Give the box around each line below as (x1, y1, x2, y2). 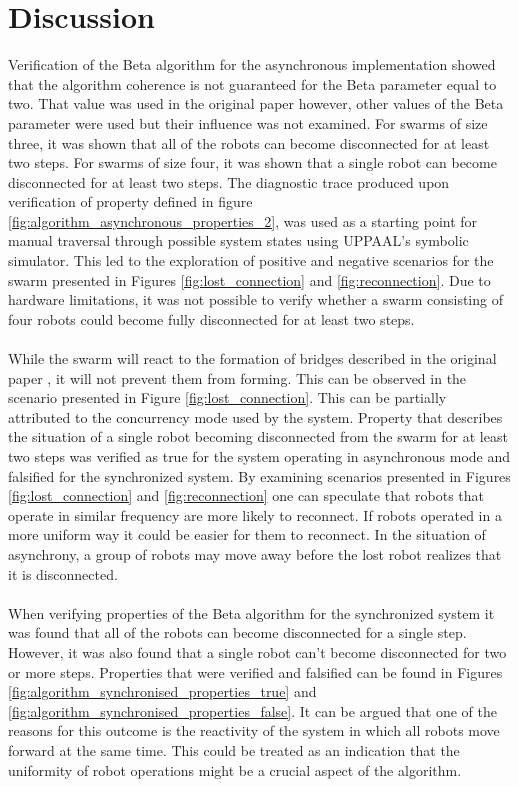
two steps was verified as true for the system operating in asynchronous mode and (8, 446, 511, 466)
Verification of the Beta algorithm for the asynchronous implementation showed (8, 54, 496, 75)
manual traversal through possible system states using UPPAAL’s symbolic (8, 230, 469, 251)
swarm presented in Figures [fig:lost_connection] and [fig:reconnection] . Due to (8, 269, 491, 290)
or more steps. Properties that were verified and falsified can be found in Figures (8, 661, 503, 682)
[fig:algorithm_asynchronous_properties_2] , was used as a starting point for (8, 210, 478, 231)
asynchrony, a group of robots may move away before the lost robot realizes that (8, 543, 502, 564)
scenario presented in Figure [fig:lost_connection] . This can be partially (8, 387, 447, 408)
